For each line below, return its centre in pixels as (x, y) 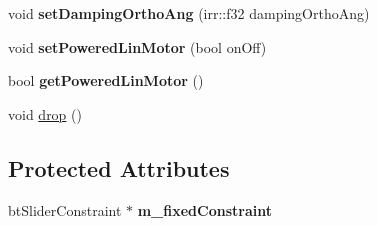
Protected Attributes (119, 167)
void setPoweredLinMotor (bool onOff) (137, 46)
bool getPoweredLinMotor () (106, 80)
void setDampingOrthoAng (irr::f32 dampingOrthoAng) (189, 13)
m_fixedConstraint (204, 209)
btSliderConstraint (65, 209)
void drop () (45, 113)
